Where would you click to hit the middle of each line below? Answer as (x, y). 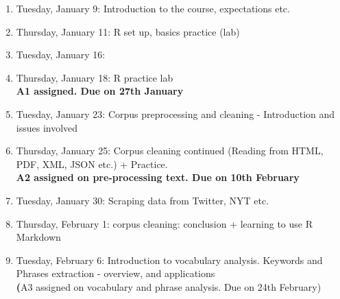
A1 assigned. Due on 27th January (100, 91)
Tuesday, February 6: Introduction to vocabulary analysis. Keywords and (169, 260)
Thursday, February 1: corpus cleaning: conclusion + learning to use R (165, 223)
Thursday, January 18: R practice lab (95, 77)
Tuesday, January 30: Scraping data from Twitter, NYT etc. (143, 200)
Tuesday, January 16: (61, 55)
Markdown (38, 237)
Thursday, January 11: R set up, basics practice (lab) (128, 31)
